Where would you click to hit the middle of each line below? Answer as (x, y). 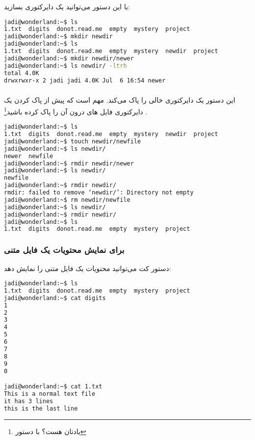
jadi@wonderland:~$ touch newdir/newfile (73, 141)
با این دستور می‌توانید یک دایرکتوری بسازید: (67, 6)
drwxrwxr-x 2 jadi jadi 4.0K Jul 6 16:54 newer (85, 80)
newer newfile (29, 156)
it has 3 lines (29, 401)
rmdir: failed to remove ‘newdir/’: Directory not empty (99, 193)
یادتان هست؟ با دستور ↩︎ (51, 431)
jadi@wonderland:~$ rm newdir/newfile (67, 200)
